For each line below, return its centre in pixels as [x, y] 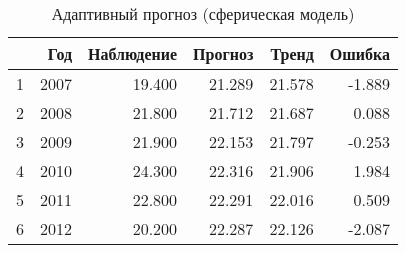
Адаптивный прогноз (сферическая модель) [203, 13]
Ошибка [359, 53]
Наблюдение [133, 53]
